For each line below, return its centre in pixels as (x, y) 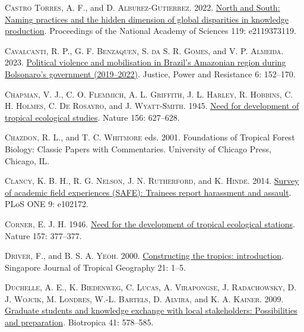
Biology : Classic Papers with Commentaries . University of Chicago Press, (138, 148)
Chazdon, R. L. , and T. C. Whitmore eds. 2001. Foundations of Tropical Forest (150, 137)
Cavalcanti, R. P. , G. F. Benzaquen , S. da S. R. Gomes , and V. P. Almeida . (144, 50)
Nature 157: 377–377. (43, 235)
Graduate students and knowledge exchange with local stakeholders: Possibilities (151, 310)
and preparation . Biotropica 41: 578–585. (79, 322)
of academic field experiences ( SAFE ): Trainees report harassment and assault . (148, 192)
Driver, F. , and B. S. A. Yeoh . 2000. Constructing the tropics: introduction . (144, 256)
